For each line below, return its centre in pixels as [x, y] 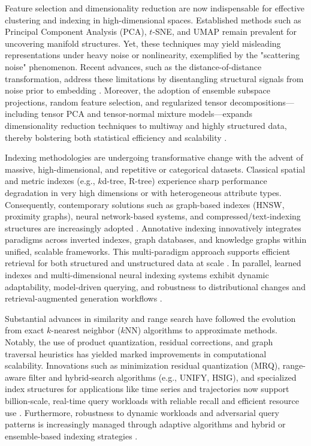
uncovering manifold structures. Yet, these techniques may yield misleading [143, 43]
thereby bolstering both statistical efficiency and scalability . [116, 137]
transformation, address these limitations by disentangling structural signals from [154, 78]
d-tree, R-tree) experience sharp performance [185, 181]
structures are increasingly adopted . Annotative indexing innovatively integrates [153, 227]
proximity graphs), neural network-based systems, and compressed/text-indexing [153, 216]
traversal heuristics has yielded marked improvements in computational [136, 353]
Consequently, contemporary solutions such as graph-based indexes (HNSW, [145, 204]
